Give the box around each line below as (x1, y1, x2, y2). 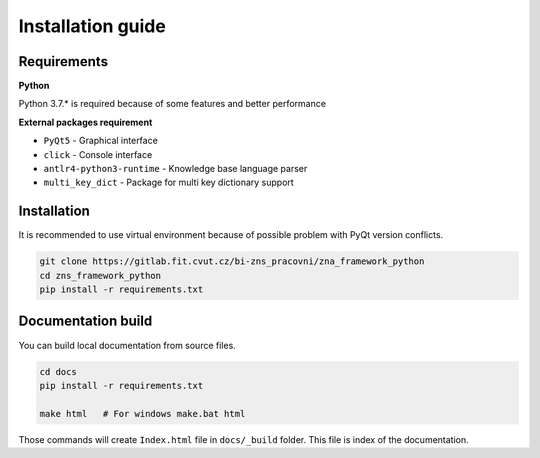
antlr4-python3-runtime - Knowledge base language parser (43, 163, 308, 175)
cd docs (39, 366, 77, 377)
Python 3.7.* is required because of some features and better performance (18, 98, 327, 110)
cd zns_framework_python (39, 270, 162, 281)
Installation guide (18, 15, 167, 37)
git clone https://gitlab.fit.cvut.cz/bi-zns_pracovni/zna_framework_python (39, 256, 425, 267)
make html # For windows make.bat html (39, 408, 246, 419)
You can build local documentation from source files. (18, 339, 237, 351)
